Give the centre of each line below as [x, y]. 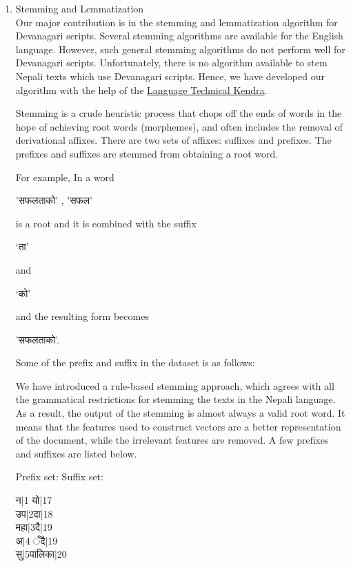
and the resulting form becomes [82, 316]
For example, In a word [65, 177]
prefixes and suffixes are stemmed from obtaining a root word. [147, 153]
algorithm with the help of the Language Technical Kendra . [141, 89]
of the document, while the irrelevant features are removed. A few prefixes [172, 440]
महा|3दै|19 [34, 527]
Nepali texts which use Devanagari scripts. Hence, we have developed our [170, 76]
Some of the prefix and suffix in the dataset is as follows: [135, 362]
